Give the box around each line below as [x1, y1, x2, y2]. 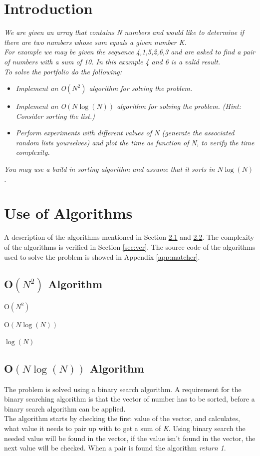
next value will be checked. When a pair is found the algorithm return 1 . [4, 443, 226, 453]
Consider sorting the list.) [15, 110, 95, 121]
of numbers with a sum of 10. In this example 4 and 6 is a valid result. [4, 56, 221, 66]
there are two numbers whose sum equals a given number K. [4, 36, 187, 47]
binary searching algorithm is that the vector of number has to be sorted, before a [4, 394, 255, 404]
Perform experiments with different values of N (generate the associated [15, 127, 235, 138]
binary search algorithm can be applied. [4, 403, 126, 414]
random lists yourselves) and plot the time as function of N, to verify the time [15, 137, 255, 147]
